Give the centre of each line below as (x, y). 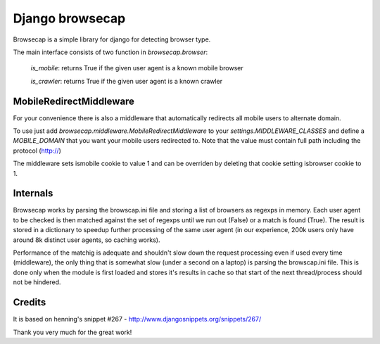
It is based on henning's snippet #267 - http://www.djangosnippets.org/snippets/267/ (137, 319)
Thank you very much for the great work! (72, 332)
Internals (33, 193)
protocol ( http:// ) (37, 151)
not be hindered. (37, 282)
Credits (30, 302)
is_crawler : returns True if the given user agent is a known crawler (127, 81)
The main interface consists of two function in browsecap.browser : (110, 52)
